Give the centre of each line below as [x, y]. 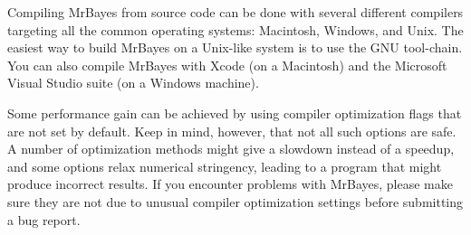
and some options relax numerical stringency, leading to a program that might [225, 166]
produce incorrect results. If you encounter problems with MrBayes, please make [230, 184]
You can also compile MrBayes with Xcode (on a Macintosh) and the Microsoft [227, 65]
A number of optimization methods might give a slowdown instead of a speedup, [231, 149]
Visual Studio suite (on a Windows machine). [133, 83]
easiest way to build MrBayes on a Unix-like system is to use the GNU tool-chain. [235, 47]
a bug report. [44, 219]
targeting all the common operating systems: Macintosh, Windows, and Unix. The [235, 29]
